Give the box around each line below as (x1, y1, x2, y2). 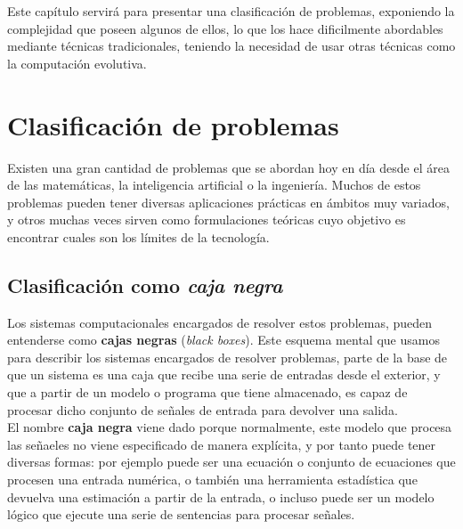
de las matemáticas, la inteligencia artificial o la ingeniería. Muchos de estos (7, 175, 421, 194)
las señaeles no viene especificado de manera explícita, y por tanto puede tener (7, 435, 436, 453)
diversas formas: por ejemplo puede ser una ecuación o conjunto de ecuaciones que (7, 452, 456, 471)
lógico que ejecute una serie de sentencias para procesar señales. (7, 505, 355, 524)
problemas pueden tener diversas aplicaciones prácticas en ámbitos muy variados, (7, 192, 450, 211)
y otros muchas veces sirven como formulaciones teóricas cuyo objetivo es (7, 210, 406, 229)
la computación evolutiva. (7, 53, 147, 72)
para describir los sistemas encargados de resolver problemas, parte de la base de (7, 347, 448, 366)
